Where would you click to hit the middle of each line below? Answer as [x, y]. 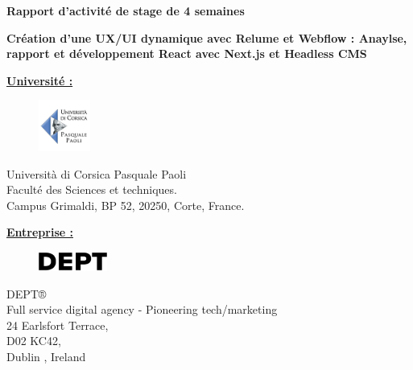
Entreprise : [40, 232]
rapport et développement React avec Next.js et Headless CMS [187, 53]
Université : [40, 80]
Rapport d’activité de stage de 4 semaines [126, 10]
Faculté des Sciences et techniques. [92, 189]
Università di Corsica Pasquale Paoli [97, 173]
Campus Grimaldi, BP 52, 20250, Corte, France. [126, 205]
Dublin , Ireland [46, 357]
